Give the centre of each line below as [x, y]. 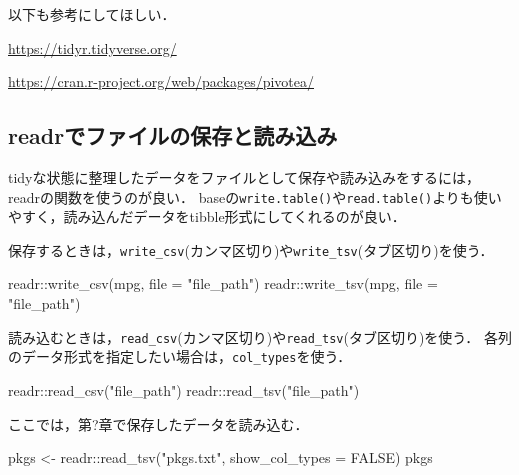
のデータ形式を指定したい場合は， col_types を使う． [180, 356]
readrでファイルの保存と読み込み [173, 135]
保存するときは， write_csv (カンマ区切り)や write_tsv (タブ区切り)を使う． [251, 249]
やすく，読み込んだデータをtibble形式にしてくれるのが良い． [207, 216]
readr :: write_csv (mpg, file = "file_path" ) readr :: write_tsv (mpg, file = [223, 283]
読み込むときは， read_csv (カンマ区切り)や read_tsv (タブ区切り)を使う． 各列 [260, 336]
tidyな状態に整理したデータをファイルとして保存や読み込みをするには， [244, 176]
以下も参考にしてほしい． [92, 14]
